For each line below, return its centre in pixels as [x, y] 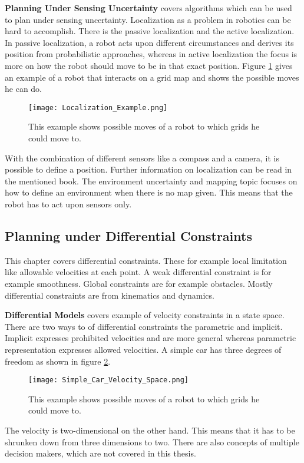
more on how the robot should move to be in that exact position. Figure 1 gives [149, 65]
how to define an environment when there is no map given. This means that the [149, 192]
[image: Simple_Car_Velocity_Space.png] [109, 380]
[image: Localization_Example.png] [98, 108]
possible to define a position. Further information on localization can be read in [148, 169]
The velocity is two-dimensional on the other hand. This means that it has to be [150, 430]
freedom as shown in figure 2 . [58, 361]
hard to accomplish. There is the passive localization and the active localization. [150, 31]
